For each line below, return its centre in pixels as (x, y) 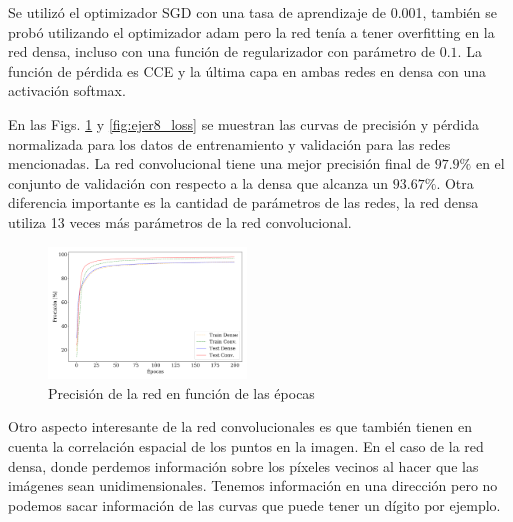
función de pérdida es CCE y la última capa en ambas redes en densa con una (247, 70)
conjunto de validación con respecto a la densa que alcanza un (198, 182)
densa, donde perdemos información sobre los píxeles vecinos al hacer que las (243, 465)
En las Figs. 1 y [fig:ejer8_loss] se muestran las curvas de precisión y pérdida (244, 123)
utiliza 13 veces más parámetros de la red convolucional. (180, 221)
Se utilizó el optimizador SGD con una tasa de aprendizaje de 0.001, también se (252, 12)
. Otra (455, 182)
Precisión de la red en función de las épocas (181, 392)
